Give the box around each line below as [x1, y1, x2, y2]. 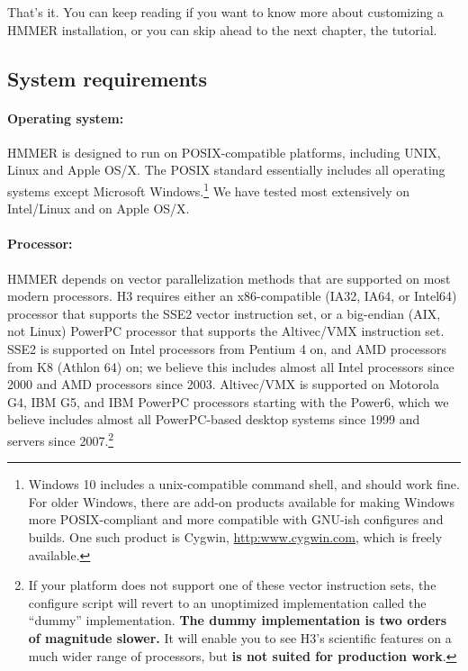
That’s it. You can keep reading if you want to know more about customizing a [7, 3, 444, 21]
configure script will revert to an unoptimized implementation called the [28, 593, 427, 612]
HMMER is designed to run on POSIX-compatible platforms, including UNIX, [7, 142, 441, 161]
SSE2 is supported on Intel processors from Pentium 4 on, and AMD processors [7, 339, 446, 358]
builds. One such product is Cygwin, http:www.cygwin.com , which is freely [28, 527, 443, 546]
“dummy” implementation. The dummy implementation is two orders [28, 611, 447, 630]
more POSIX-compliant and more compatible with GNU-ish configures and [28, 510, 444, 529]
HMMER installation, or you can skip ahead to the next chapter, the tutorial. [7, 20, 437, 39]
